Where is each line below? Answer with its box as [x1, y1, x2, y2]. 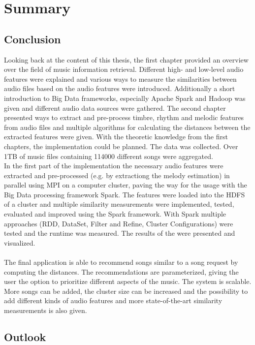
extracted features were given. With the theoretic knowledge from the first [4, 131, 228, 142]
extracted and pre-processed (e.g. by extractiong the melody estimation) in [4, 170, 230, 180]
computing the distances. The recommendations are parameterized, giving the [4, 266, 239, 277]
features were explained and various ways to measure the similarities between [4, 73, 237, 84]
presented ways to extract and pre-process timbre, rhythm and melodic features [4, 112, 244, 123]
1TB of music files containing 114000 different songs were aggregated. [4, 151, 213, 161]
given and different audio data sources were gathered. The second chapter [4, 102, 226, 113]
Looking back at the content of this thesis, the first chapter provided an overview [4, 54, 249, 64]
